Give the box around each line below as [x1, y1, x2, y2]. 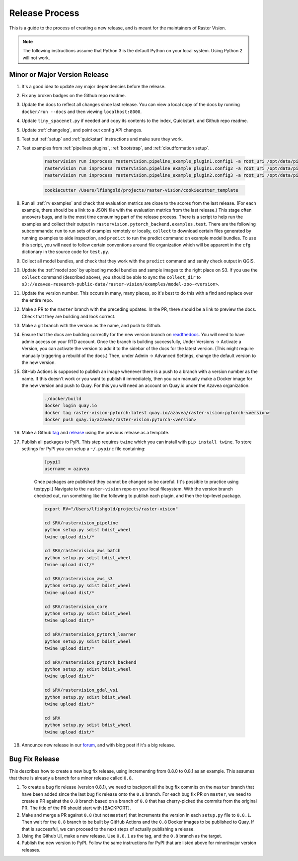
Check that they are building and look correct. [21, 313, 116, 319]
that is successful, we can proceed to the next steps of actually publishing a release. [21, 826, 195, 832]
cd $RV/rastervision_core [44, 604, 108, 610]
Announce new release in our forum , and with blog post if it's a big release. [21, 742, 176, 748]
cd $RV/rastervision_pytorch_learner [44, 631, 137, 637]
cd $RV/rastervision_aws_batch [44, 548, 121, 554]
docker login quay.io [44, 403, 97, 408]
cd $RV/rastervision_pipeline [44, 520, 118, 525]
